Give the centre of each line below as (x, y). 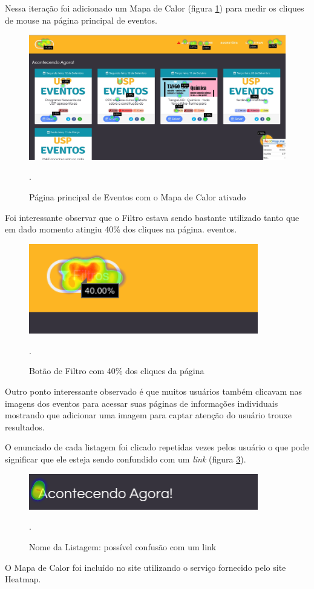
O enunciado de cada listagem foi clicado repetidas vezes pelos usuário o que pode (157, 447)
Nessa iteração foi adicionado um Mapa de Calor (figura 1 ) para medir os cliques (155, 8)
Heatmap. (23, 579)
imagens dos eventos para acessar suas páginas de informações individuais (142, 403)
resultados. (25, 426)
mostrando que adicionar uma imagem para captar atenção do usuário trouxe (149, 415)
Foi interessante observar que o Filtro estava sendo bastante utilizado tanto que (152, 217)
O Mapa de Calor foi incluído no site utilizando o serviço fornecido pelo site (146, 567)
